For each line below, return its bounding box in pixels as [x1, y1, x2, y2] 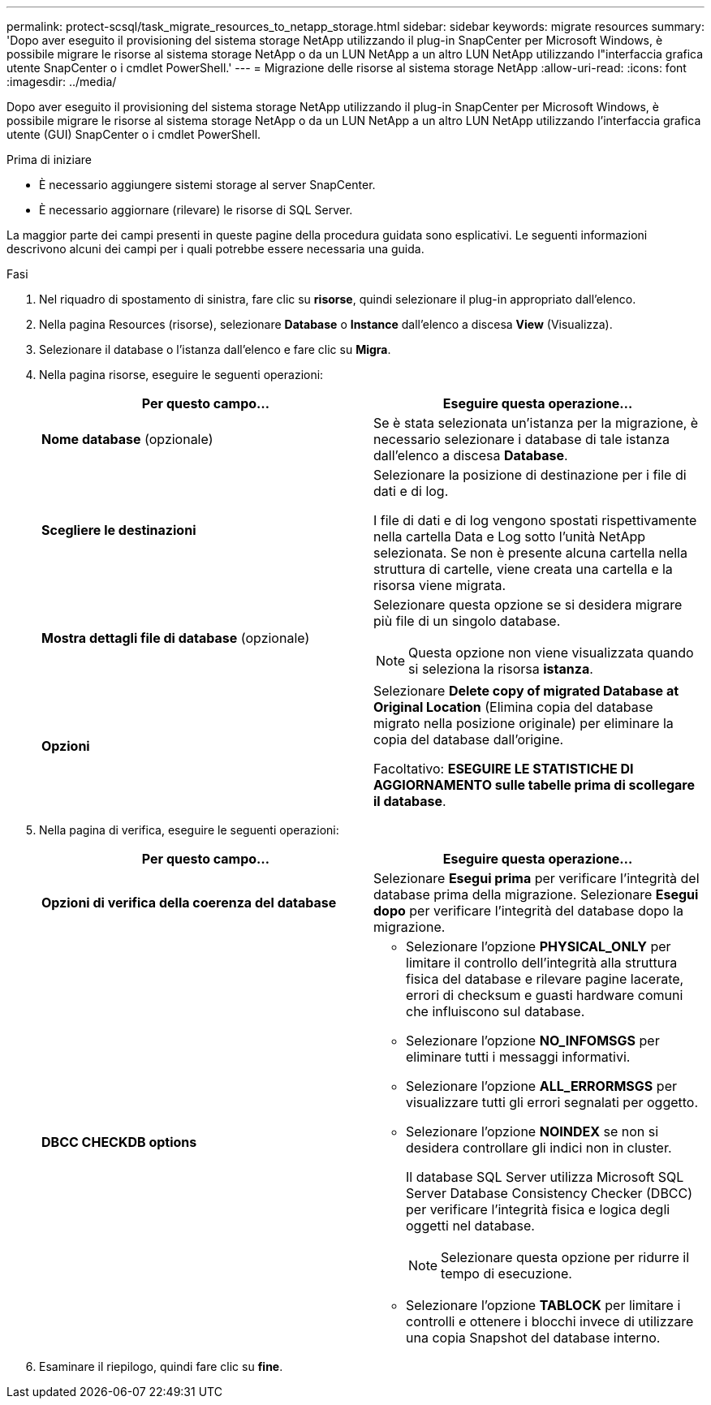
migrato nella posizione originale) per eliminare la [373, 715, 674, 731]
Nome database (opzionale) [41, 431, 213, 447]
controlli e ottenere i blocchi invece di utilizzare [406, 1313, 694, 1330]
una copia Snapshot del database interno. [406, 1330, 661, 1346]
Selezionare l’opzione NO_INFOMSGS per [406, 1032, 660, 1049]
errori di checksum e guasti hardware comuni [406, 987, 683, 1003]
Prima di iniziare [6, 153, 92, 166]
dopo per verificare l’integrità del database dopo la [373, 903, 684, 919]
